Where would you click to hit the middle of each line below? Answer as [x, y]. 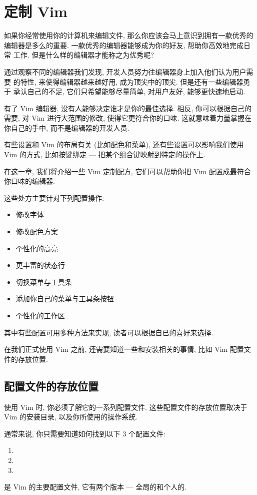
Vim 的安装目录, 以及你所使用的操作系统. [71, 417]
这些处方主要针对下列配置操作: [54, 197]
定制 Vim [36, 11]
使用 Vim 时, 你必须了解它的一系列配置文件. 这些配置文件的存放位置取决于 [126, 407]
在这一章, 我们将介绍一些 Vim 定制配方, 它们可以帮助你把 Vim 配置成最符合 [127, 171]
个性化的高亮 [37, 248]
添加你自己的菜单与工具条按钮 [65, 299]
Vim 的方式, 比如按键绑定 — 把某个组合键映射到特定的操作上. [105, 154]
